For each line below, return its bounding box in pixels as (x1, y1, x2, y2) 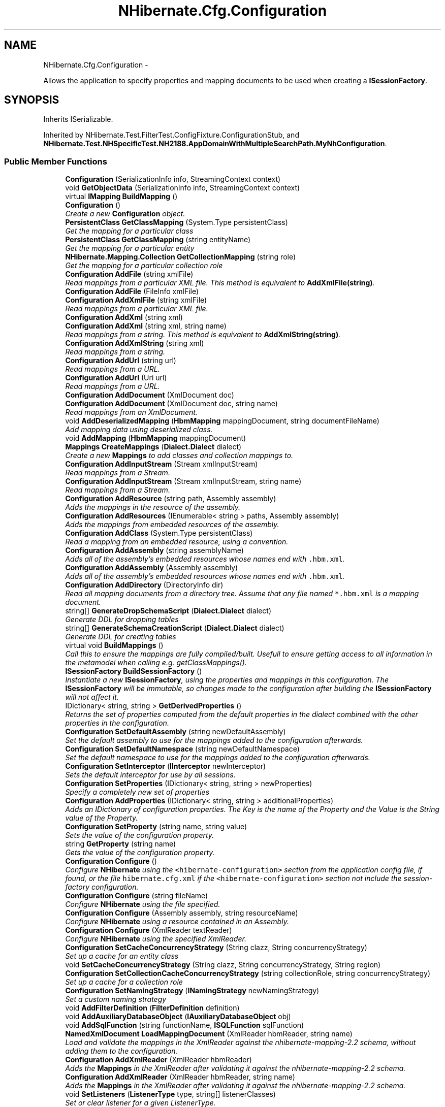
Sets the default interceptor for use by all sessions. (65, 770, 236, 779)
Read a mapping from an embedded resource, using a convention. (65, 537, 289, 546)
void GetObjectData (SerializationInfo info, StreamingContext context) (65, 183, 300, 192)
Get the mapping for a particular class (65, 226, 194, 236)
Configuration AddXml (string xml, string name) (65, 321, 227, 331)
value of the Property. (65, 813, 138, 823)
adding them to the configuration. (65, 1047, 178, 1056)
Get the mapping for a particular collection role (65, 261, 223, 270)
